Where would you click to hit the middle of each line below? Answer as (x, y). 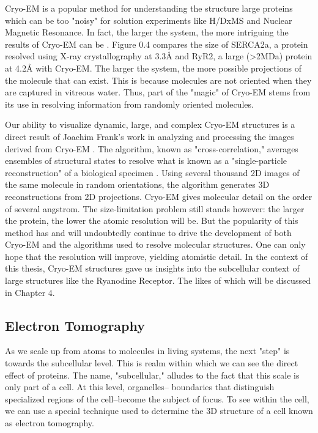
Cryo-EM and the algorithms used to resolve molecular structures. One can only (155, 244)
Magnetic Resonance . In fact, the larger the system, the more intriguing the (147, 32)
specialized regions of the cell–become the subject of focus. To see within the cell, (157, 398)
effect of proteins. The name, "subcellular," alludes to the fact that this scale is (152, 375)
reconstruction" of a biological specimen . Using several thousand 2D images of (152, 172)
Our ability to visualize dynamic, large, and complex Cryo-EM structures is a (150, 124)
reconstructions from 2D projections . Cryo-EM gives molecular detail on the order (159, 196)
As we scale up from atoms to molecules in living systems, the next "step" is (147, 351)
